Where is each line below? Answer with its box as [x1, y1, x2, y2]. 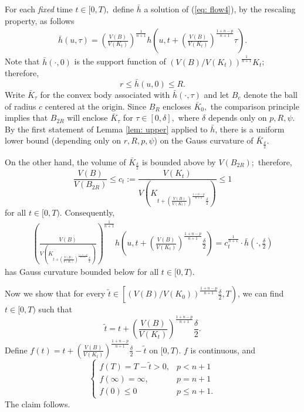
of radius [5, 100, 36, 112]
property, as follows [5, 14, 75, 26]
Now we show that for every [5, 287, 106, 299]
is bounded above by [142, 155, 216, 168]
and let [204, 88, 229, 100]
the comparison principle [210, 100, 299, 112]
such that [38, 303, 72, 315]
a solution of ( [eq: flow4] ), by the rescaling [144, 3, 296, 15]
